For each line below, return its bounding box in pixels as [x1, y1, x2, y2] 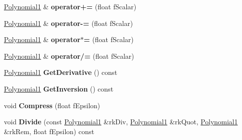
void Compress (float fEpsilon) [4, 100, 100, 110]
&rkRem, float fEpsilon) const [4, 126, 95, 136]
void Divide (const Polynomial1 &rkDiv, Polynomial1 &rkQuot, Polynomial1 [4, 117, 238, 127]
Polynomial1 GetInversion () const [4, 83, 114, 93]
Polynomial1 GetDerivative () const [4, 67, 118, 77]
